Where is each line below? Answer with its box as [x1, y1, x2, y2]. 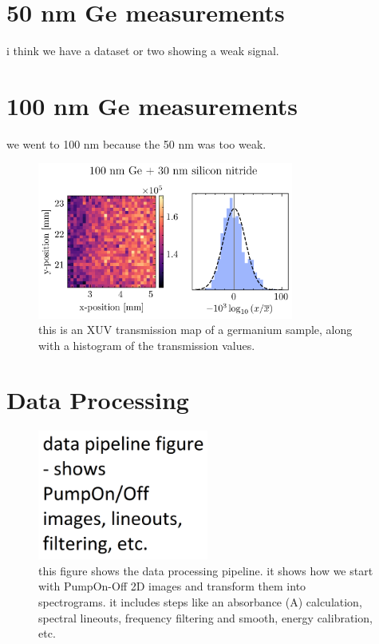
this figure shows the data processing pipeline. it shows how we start [38, 562, 373, 578]
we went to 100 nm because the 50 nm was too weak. [6, 135, 266, 152]
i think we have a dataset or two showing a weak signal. [6, 42, 279, 59]
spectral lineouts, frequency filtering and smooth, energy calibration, [38, 609, 373, 626]
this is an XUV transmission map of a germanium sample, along [38, 321, 353, 338]
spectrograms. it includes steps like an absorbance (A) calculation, [38, 594, 362, 610]
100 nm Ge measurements [6, 89, 298, 121]
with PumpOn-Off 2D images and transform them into [38, 578, 306, 594]
